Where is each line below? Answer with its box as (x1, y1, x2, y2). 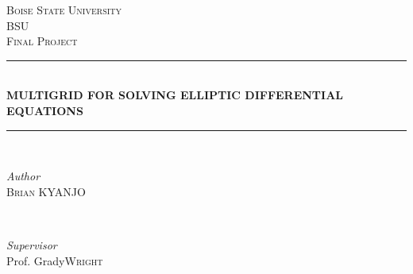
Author (6, 168, 41, 184)
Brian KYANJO (6, 183, 86, 199)
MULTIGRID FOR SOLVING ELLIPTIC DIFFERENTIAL (6, 87, 344, 103)
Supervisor (6, 236, 57, 253)
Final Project (6, 33, 78, 49)
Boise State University (6, 2, 122, 17)
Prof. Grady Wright (6, 252, 103, 268)
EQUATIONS (6, 102, 83, 118)
